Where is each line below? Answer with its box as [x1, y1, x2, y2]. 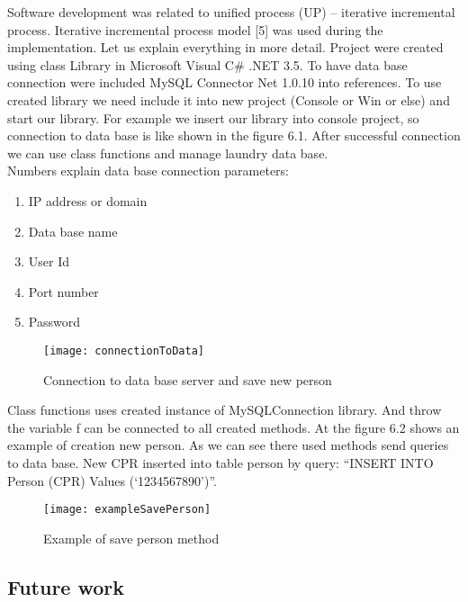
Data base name [28, 221, 118, 240]
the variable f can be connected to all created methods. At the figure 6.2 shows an [7, 418, 460, 436]
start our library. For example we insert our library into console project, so [7, 108, 419, 127]
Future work [7, 572, 125, 600]
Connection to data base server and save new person [43, 370, 332, 389]
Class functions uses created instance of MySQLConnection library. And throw [7, 400, 442, 419]
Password [28, 312, 80, 331]
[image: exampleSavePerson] [43, 503, 211, 517]
